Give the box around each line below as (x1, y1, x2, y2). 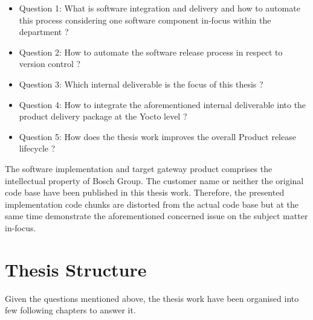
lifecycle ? (19, 142, 56, 155)
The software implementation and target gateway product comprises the (5, 162, 273, 174)
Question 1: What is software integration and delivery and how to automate (19, 2, 300, 14)
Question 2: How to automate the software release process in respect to (19, 45, 283, 58)
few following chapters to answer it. (5, 304, 136, 316)
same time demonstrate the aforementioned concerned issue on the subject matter (5, 210, 308, 222)
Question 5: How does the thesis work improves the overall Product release (19, 130, 296, 142)
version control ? (19, 57, 81, 70)
